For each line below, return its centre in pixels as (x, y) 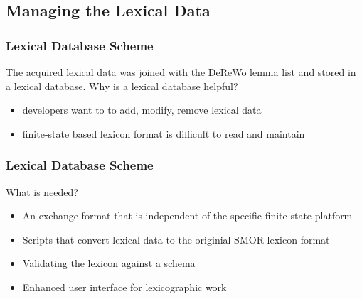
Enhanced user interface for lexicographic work (124, 287)
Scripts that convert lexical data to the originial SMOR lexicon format (176, 239)
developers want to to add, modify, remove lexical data (142, 110)
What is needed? (42, 191)
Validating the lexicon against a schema (109, 263)
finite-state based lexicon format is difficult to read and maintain (164, 133)
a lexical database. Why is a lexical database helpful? (122, 86)
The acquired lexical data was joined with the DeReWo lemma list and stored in (181, 72)
